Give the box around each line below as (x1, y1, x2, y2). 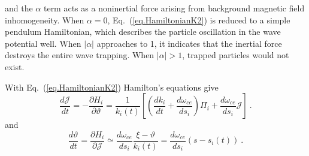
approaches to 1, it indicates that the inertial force (96, 37, 282, 49)
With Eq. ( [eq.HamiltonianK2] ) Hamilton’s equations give (5, 80, 219, 93)
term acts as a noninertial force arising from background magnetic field (43, 2, 305, 14)
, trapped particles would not (182, 49, 289, 61)
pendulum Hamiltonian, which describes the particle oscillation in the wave (5, 25, 281, 38)
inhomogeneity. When (5, 13, 84, 26)
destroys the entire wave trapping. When (5, 49, 154, 61)
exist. (5, 60, 25, 73)
